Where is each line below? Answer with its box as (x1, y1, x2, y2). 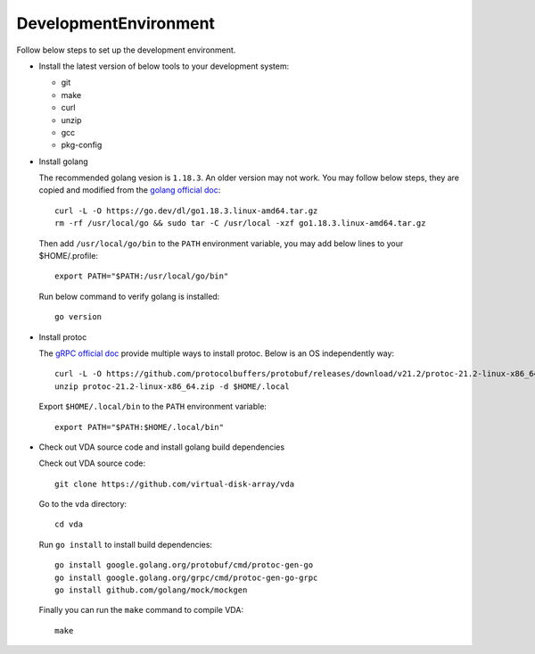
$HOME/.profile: (38, 251, 98, 261)
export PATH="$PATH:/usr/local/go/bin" (54, 271, 229, 281)
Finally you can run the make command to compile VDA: (38, 605, 244, 616)
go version (54, 312, 103, 322)
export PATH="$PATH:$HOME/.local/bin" (54, 422, 225, 432)
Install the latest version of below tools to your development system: (38, 61, 290, 71)
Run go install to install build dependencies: (38, 539, 213, 550)
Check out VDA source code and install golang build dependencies (38, 442, 285, 452)
